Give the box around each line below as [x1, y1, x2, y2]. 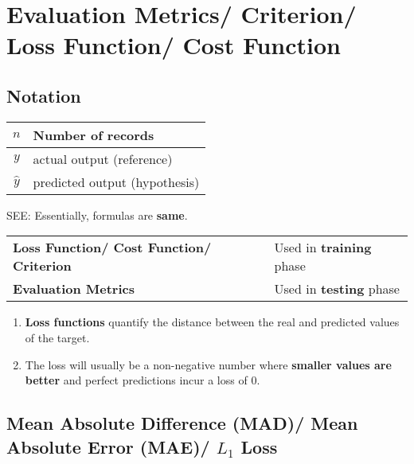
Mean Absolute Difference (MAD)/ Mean [6, 411, 358, 435]
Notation [6, 83, 81, 107]
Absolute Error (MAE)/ [6, 434, 210, 458]
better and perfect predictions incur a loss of [25, 372, 248, 388]
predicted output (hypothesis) [33, 172, 200, 191]
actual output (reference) [33, 149, 173, 168]
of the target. [25, 329, 90, 345]
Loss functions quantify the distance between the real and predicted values [25, 314, 400, 330]
